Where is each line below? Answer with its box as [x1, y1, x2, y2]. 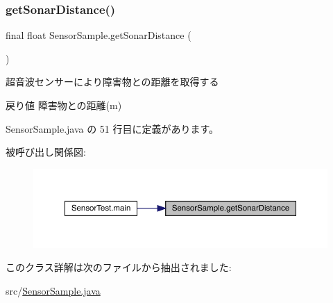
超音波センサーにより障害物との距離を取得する [6, 74, 219, 89]
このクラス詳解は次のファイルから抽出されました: [6, 260, 232, 275]
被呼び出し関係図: [6, 145, 86, 159]
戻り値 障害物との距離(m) [6, 98, 122, 112]
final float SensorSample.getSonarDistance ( [6, 28, 191, 42]
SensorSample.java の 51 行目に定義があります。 [6, 121, 219, 136]
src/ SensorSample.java [6, 283, 101, 297]
